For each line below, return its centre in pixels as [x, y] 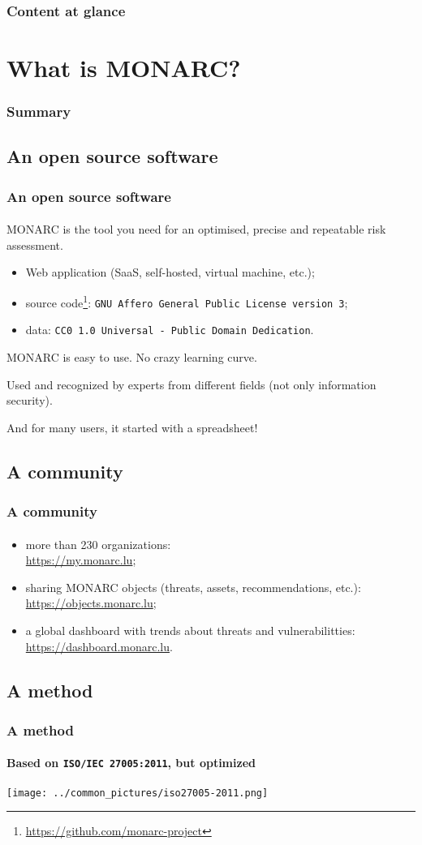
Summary [39, 112]
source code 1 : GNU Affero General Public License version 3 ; [187, 301]
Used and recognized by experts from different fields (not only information [192, 384]
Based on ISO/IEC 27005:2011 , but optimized [131, 763]
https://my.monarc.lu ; [81, 560]
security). [30, 400]
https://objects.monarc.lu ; [91, 603]
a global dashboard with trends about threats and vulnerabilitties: [190, 630]
